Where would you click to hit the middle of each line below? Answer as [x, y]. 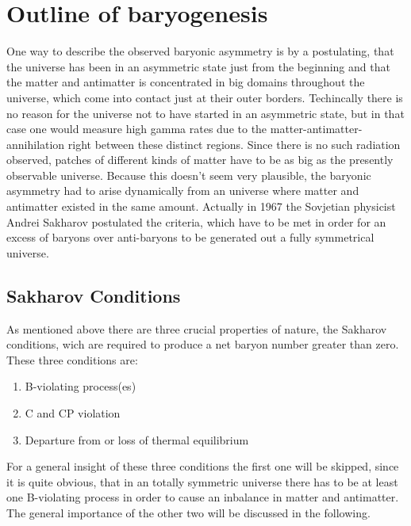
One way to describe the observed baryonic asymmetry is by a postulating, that [200, 51]
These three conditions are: [72, 359]
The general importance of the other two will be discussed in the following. [188, 512]
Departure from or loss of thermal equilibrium [137, 439]
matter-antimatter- [316, 129]
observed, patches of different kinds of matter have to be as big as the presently [200, 160]
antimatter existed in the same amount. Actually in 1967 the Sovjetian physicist [201, 206]
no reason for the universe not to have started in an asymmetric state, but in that [205, 113]
